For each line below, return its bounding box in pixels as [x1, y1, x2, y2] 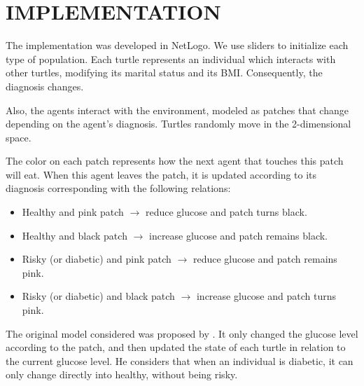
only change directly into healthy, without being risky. [6, 367, 238, 382]
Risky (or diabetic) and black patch [22, 289, 175, 303]
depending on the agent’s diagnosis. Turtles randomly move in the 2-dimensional [6, 116, 351, 131]
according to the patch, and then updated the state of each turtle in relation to [6, 340, 346, 354]
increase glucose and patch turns [196, 289, 336, 303]
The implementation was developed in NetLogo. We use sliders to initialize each [6, 38, 349, 53]
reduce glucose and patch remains [192, 251, 337, 266]
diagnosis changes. [6, 78, 84, 93]
